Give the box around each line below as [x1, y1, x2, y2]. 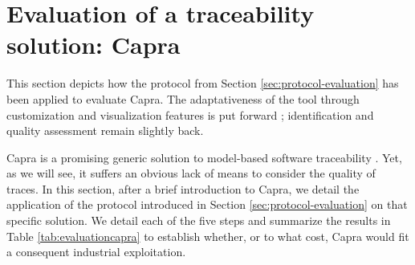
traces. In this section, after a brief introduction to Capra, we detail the [6, 180, 360, 197]
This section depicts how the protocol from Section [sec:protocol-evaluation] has [6, 75, 399, 92]
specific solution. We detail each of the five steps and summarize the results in [6, 212, 391, 229]
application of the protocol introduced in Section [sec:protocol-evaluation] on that [6, 196, 408, 213]
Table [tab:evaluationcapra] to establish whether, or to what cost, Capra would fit [6, 227, 409, 244]
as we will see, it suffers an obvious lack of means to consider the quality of [6, 165, 376, 181]
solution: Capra [6, 28, 181, 61]
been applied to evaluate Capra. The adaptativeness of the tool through [6, 90, 360, 107]
